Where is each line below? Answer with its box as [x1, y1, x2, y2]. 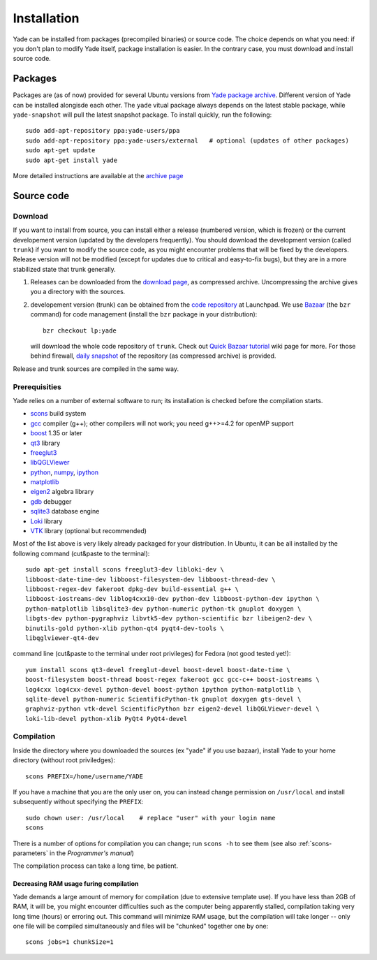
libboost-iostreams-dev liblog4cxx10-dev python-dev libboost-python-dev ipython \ [25, 595, 320, 603]
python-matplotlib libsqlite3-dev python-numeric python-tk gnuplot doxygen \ [25, 604, 302, 613]
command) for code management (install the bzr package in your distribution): [30, 310, 258, 319]
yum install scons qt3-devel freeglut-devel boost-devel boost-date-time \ [25, 666, 290, 674]
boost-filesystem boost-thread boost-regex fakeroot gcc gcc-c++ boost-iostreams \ [25, 676, 320, 684]
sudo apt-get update [25, 147, 96, 154]
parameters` [13, 849, 48, 857]
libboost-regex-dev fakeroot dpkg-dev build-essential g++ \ [25, 585, 239, 593]
